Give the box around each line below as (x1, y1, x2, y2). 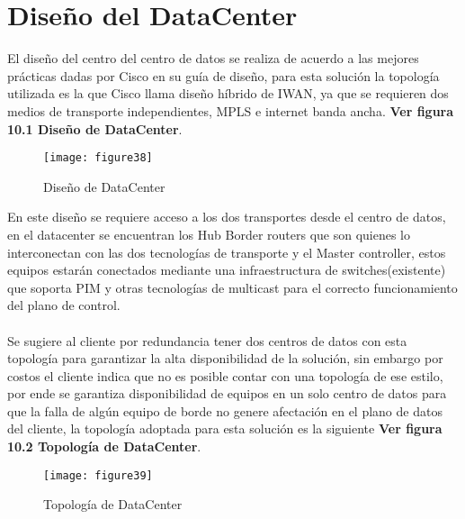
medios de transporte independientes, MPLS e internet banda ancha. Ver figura (7, 101, 454, 120)
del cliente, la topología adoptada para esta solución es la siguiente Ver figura (7, 419, 443, 438)
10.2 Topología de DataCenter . (7, 437, 201, 456)
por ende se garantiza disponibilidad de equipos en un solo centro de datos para (7, 384, 447, 403)
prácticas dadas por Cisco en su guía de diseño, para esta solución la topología (7, 66, 440, 85)
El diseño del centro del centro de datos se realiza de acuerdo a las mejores (7, 49, 419, 68)
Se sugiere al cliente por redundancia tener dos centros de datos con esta (7, 331, 407, 350)
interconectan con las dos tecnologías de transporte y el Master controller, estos (7, 242, 446, 261)
